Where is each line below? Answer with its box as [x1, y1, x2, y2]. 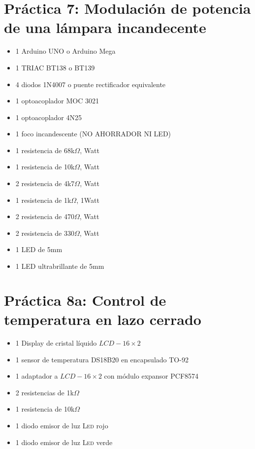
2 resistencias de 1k [15, 387, 74, 397]
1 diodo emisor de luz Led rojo [15, 420, 108, 430]
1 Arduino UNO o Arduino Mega [15, 46, 116, 56]
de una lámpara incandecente [4, 17, 206, 37]
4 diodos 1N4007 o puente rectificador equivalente [15, 79, 166, 89]
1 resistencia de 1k [15, 194, 71, 205]
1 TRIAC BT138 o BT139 [15, 62, 95, 72]
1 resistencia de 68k [15, 145, 75, 155]
